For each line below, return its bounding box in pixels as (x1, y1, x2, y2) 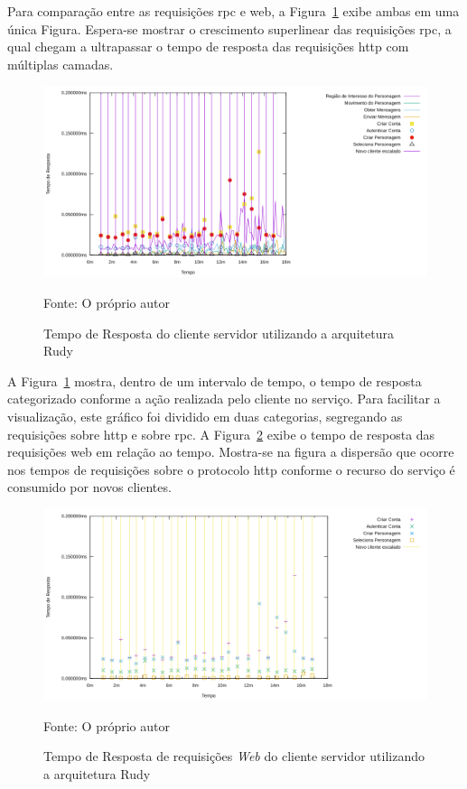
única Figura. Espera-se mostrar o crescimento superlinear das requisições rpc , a (7, 19, 452, 38)
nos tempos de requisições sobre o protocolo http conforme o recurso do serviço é (7, 459, 455, 478)
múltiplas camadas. (7, 54, 114, 73)
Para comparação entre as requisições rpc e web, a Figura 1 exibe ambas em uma (7, 2, 460, 20)
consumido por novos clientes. (7, 478, 172, 497)
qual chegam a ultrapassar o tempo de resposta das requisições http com (7, 37, 409, 56)
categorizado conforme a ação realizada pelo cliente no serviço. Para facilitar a (7, 389, 441, 408)
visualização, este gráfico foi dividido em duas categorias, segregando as (7, 406, 403, 425)
